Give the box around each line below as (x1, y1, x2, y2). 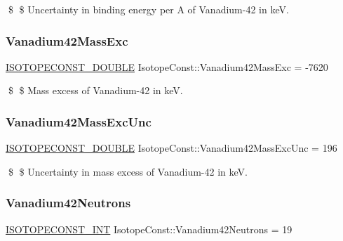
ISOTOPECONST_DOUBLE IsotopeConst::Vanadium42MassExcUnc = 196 (6, 141, 337, 155)
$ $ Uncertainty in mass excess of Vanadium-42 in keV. (8, 164, 248, 178)
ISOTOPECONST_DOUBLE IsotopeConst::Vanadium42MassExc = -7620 (6, 59, 328, 74)
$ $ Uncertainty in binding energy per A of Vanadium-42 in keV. (8, 2, 289, 16)
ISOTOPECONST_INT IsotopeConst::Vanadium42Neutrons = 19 (6, 221, 292, 236)
